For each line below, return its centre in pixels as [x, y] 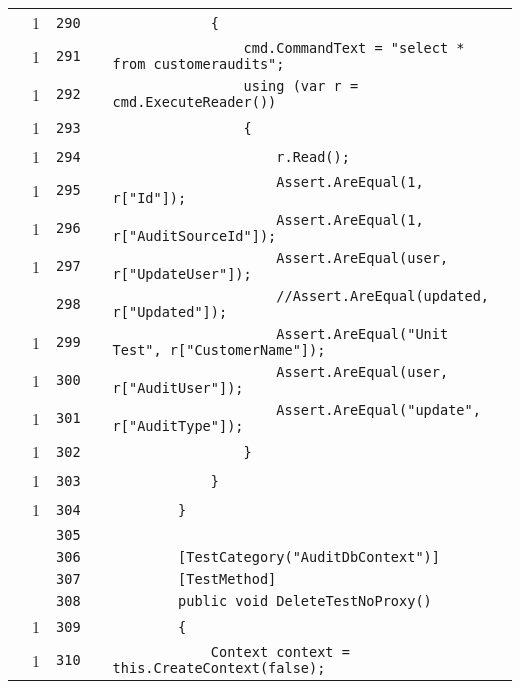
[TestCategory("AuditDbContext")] [309, 557]
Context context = [280, 652]
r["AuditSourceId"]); [194, 236]
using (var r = [301, 86]
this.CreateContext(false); [219, 668]
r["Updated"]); [170, 312]
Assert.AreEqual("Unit [362, 334]
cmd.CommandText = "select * [354, 48]
